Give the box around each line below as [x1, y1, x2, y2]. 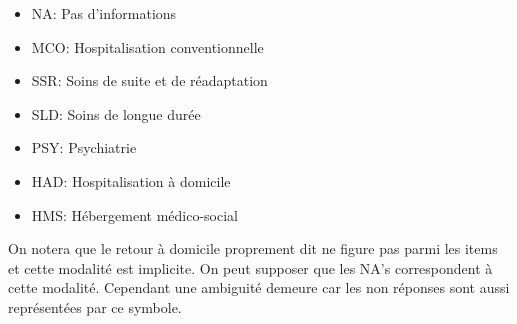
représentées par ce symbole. [8, 296, 182, 317]
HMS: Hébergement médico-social [31, 204, 239, 225]
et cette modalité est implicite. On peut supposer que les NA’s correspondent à [8, 257, 493, 278]
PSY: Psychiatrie [31, 137, 137, 158]
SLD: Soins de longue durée [31, 103, 201, 124]
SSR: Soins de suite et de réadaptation [31, 70, 268, 91]
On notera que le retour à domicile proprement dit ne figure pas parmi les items [8, 238, 498, 259]
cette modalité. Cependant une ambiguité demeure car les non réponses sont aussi [8, 277, 510, 298]
